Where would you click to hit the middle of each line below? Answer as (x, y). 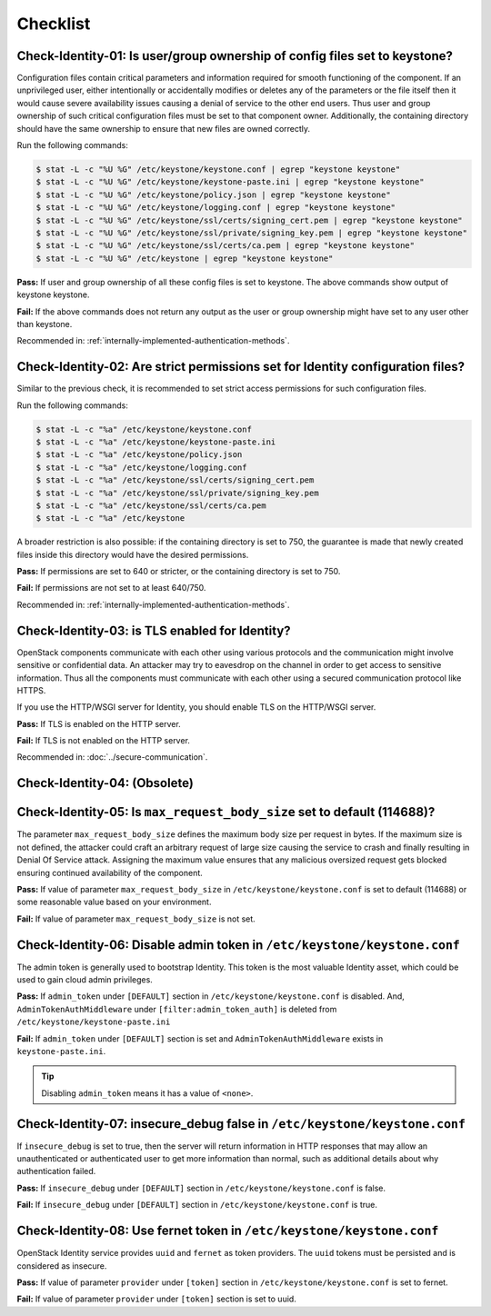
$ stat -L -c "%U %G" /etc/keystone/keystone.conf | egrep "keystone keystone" (218, 169)
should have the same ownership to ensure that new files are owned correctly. (164, 128)
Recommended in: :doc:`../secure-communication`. (112, 757)
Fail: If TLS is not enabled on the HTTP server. (104, 741)
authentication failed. (56, 1171)
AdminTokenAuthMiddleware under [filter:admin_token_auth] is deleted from (177, 1009)
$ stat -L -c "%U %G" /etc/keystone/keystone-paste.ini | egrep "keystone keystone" (230, 182)
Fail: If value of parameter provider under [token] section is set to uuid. (157, 1299)
